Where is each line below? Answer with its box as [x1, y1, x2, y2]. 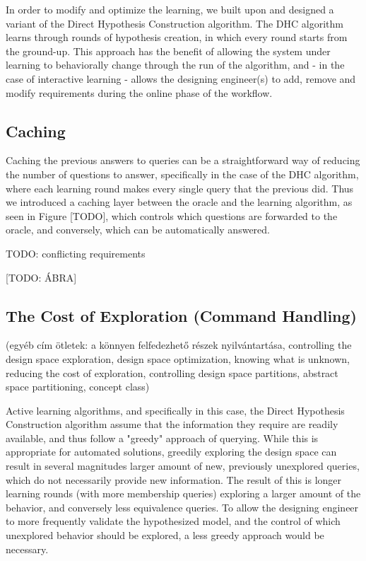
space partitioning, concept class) [6, 379, 150, 394]
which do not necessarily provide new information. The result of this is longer [6, 472, 342, 487]
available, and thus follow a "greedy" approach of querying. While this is [6, 430, 319, 445]
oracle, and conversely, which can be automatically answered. [6, 222, 270, 237]
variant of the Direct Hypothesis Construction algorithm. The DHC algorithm [6, 16, 344, 30]
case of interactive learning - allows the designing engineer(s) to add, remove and [6, 71, 356, 86]
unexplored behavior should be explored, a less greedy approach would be [6, 528, 324, 543]
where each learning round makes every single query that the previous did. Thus [6, 180, 354, 195]
